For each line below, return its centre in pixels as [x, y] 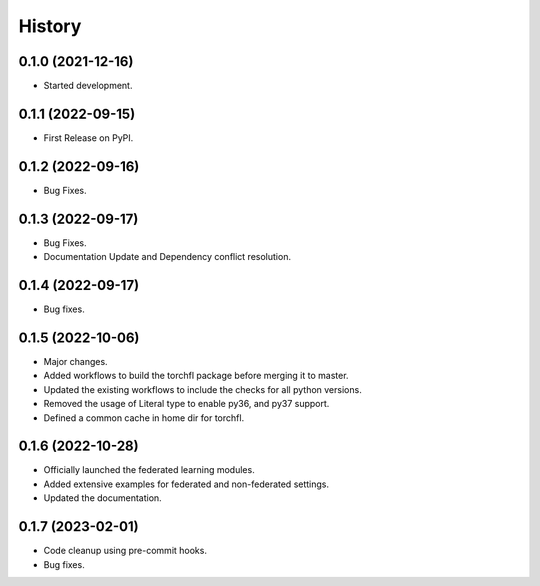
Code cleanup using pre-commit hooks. [125, 551]
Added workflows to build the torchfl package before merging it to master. [196, 376]
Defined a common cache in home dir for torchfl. [144, 417]
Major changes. [76, 361]
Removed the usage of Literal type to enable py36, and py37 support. [186, 404]
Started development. [88, 86]
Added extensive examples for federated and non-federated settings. [186, 484]
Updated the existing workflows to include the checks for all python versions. [202, 389]
